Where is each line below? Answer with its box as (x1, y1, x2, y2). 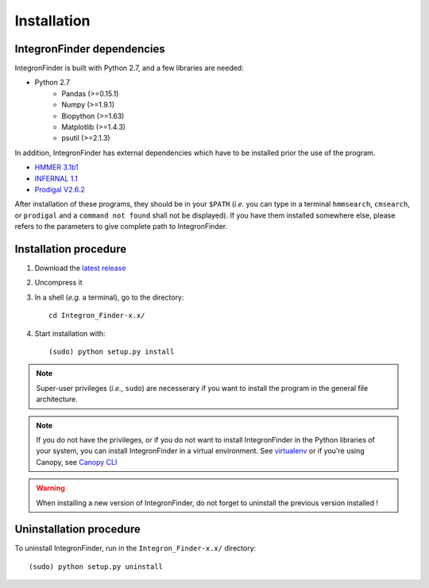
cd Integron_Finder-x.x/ (48, 311, 145, 320)
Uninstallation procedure (14, 523, 141, 536)
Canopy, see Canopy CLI (36, 457, 118, 466)
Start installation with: (34, 328, 106, 338)
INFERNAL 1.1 (34, 173, 79, 183)
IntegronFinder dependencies (14, 42, 166, 56)
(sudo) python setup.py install (48, 347, 175, 356)
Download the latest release (34, 263, 126, 273)
